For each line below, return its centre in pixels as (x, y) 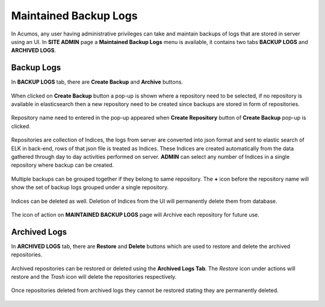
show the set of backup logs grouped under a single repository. (90, 187)
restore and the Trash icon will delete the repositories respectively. (94, 277)
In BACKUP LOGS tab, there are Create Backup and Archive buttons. (97, 82)
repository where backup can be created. (63, 165)
